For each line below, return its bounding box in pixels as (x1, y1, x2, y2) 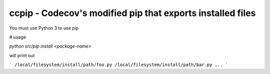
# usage (9, 34, 26, 40)
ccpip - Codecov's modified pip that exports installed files (9, 7, 256, 18)
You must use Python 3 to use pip (9, 25, 79, 31)
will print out (9, 52, 35, 58)
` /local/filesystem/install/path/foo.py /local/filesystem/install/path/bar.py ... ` (9, 62, 228, 67)
